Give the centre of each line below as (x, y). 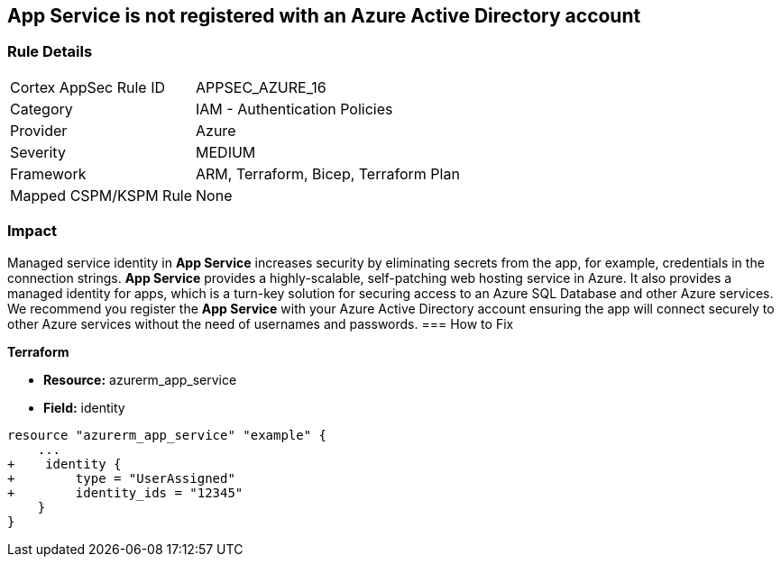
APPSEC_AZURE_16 (261, 87)
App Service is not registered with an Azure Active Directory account (324, 16)
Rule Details (50, 52)
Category (41, 109)
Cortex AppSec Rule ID (88, 87)
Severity (38, 152)
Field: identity (84, 407)
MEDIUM (226, 152)
